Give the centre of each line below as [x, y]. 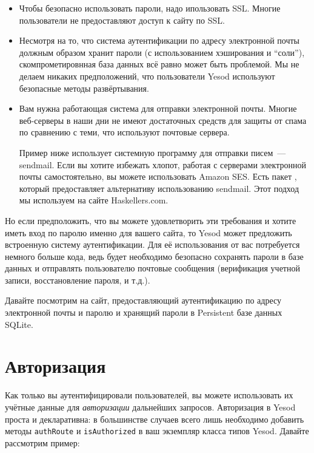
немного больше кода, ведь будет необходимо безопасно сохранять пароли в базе [154, 256]
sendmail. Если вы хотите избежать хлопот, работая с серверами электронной [162, 164]
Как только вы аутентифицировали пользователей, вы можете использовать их [149, 395]
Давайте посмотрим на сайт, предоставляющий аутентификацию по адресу [143, 300]
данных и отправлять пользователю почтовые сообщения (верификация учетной [152, 268]
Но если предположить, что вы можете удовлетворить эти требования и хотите [151, 220]
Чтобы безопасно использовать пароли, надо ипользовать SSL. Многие [150, 8]
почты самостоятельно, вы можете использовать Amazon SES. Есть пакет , [158, 176]
